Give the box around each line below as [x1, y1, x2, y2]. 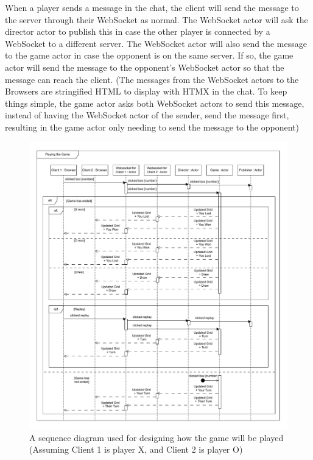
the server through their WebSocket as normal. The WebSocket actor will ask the [5, 13, 308, 26]
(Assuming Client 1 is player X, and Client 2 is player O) [29, 443, 243, 456]
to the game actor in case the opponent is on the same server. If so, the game [5, 49, 294, 62]
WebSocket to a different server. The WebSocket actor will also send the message [5, 37, 307, 49]
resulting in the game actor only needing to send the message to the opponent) [5, 120, 299, 133]
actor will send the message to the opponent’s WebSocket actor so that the [5, 60, 284, 73]
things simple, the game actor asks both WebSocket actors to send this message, [5, 96, 304, 109]
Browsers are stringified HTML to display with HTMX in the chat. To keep [5, 85, 287, 98]
